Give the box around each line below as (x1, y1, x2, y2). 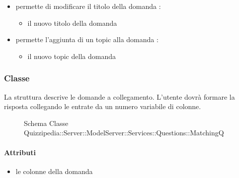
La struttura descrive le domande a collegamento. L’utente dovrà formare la (4, 91, 235, 102)
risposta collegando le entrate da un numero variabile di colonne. (4, 101, 201, 112)
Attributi (4, 147, 36, 157)
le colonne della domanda (15, 166, 93, 176)
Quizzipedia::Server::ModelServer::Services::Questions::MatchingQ (24, 127, 224, 138)
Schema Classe (24, 118, 69, 128)
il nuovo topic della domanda (27, 51, 116, 61)
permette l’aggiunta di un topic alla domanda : (15, 34, 159, 45)
